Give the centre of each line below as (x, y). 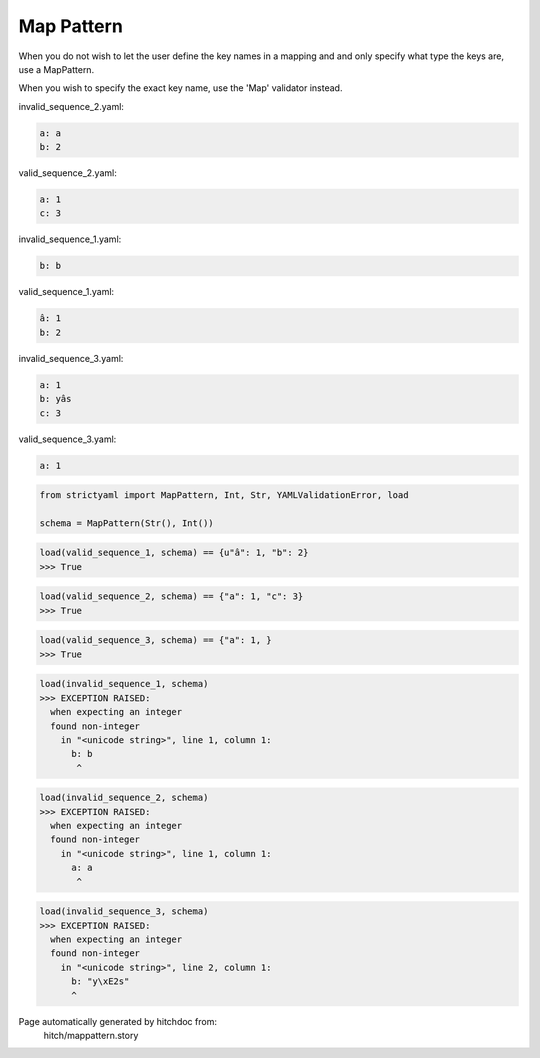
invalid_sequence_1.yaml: (70, 239)
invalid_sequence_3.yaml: (71, 358)
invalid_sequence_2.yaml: (71, 106)
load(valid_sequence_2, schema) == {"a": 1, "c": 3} (171, 596)
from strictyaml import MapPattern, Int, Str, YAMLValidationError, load (224, 495)
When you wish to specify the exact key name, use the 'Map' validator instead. (180, 88)
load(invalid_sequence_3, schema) (124, 911)
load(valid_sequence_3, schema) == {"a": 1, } (155, 640)
